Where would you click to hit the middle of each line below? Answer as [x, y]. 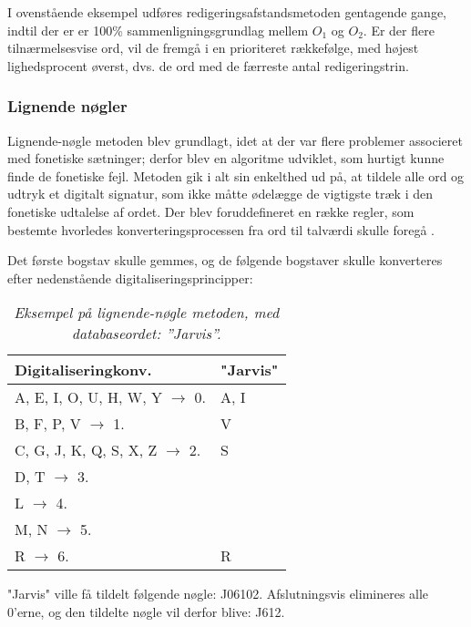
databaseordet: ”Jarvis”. [146, 334]
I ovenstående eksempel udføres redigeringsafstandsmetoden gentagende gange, [227, 12]
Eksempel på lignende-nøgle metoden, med [147, 313]
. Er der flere [399, 30]
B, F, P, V [48, 424]
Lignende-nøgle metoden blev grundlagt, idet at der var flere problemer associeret [235, 140]
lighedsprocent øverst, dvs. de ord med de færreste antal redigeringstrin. [208, 65]
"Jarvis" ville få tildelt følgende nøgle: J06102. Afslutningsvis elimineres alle [218, 594]
